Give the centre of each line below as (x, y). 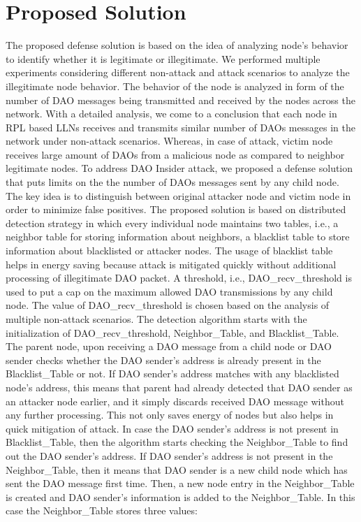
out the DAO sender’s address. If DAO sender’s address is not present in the (169, 455)
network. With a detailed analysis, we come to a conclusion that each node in (171, 114)
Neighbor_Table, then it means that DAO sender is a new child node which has (177, 469)
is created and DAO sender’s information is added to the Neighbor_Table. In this (180, 496)
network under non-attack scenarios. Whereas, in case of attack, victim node (169, 141)
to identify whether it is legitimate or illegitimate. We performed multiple (163, 58)
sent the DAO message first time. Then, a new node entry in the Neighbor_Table (180, 483)
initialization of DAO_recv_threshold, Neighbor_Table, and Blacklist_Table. (172, 332)
